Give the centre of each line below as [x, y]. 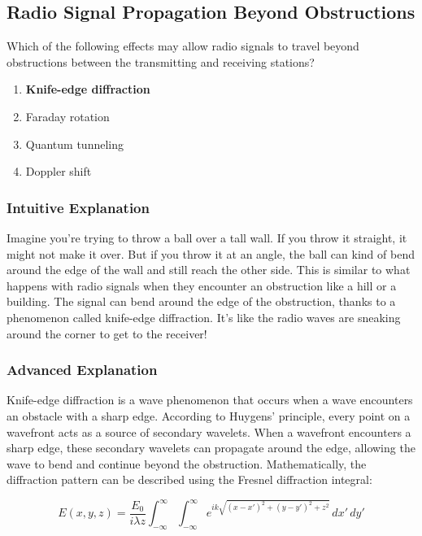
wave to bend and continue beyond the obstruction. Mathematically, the [187, 463]
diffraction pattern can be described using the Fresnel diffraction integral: [189, 479]
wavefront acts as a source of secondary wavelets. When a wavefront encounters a [209, 431]
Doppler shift [59, 171]
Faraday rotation [67, 116]
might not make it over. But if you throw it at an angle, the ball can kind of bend [211, 253]
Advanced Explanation [82, 370]
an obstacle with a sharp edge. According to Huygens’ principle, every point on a [209, 415]
